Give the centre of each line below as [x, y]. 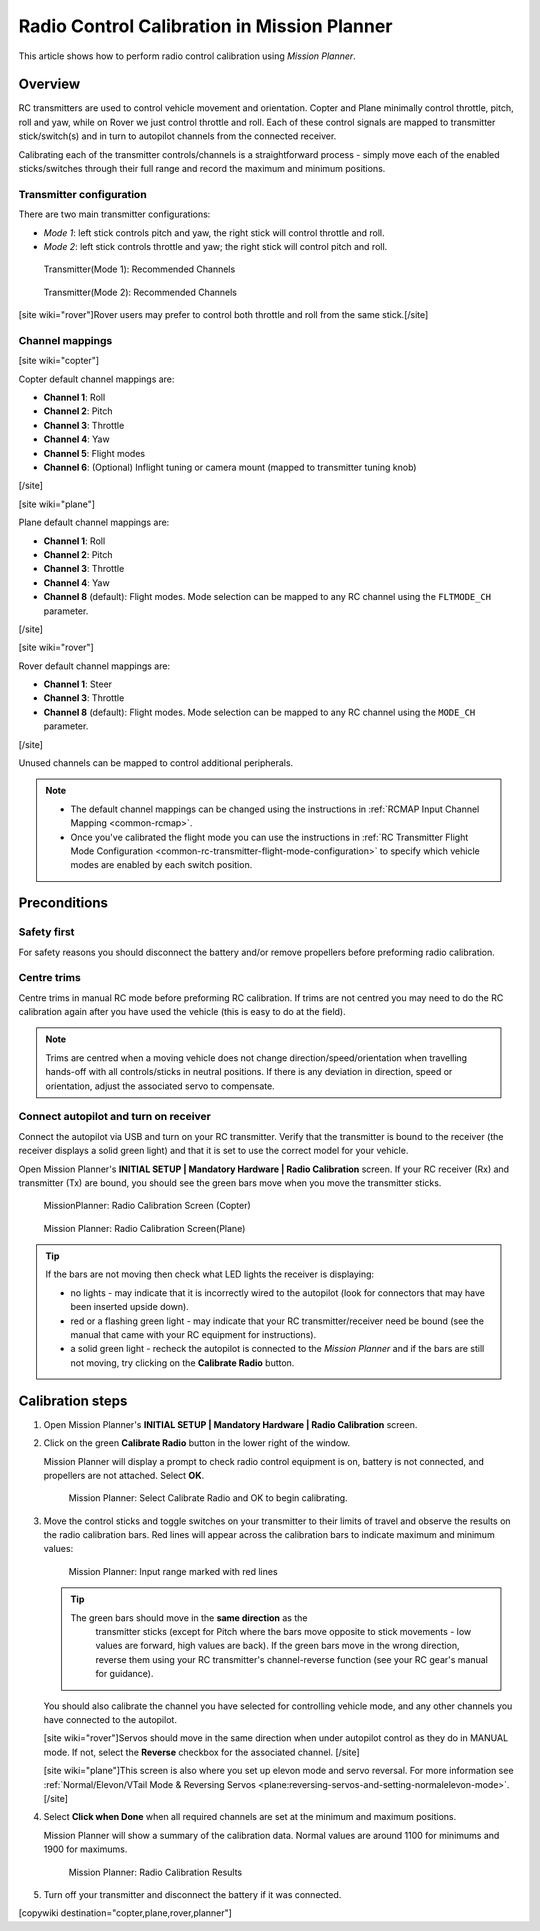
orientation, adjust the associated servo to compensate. [160, 1086]
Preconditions [63, 903]
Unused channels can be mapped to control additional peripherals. [156, 763]
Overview [49, 84]
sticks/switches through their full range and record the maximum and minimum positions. [202, 169]
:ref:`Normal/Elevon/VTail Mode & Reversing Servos [150, 1784]
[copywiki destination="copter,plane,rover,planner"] [125, 1913]
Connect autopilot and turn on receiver [115, 1117]
